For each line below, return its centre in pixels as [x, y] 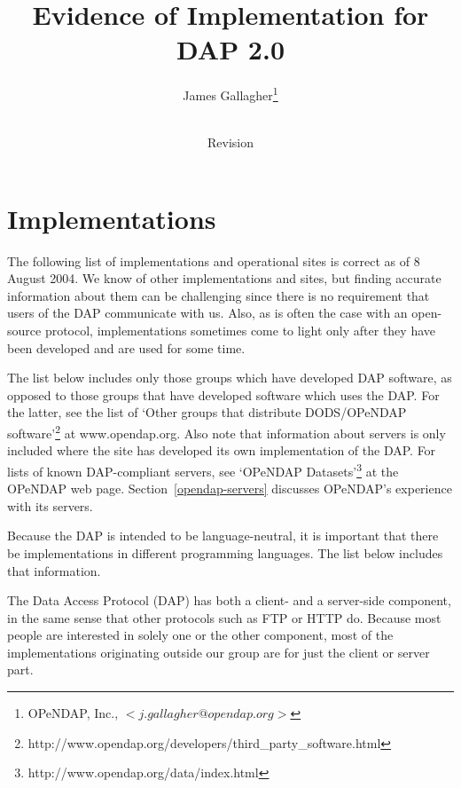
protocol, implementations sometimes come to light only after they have [240, 331]
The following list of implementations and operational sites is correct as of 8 [214, 260]
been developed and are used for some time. [126, 347]
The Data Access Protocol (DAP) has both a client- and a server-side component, [229, 600]
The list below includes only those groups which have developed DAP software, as [230, 378]
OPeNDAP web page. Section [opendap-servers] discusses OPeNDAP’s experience [230, 489]
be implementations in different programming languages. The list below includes [225, 552]
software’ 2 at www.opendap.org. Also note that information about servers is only [227, 432]
